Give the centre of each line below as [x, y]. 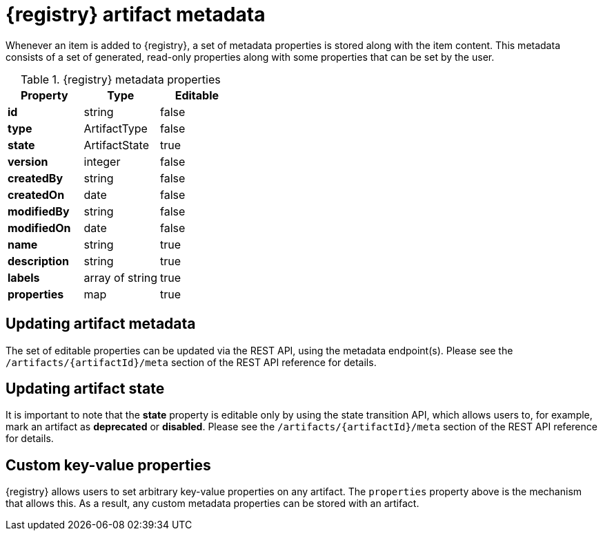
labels [24, 277]
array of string [121, 277]
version [28, 161]
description [38, 261]
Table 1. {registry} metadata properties [120, 79]
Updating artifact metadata [101, 324]
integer [102, 161]
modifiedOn [39, 228]
